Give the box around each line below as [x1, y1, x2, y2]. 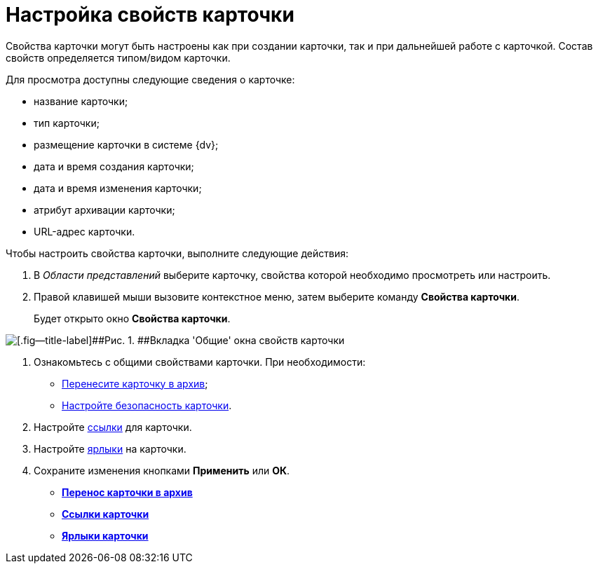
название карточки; [34, 95, 128, 107]
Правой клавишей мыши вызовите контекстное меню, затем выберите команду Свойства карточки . [34, 290, 519, 303]
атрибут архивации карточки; [34, 203, 175, 216]
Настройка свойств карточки [6, 3, 294, 27]
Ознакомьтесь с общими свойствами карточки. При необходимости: [34, 355, 366, 368]
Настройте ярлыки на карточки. [34, 442, 186, 455]
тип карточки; [34, 116, 100, 129]
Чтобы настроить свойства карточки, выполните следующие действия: [6, 247, 348, 259]
